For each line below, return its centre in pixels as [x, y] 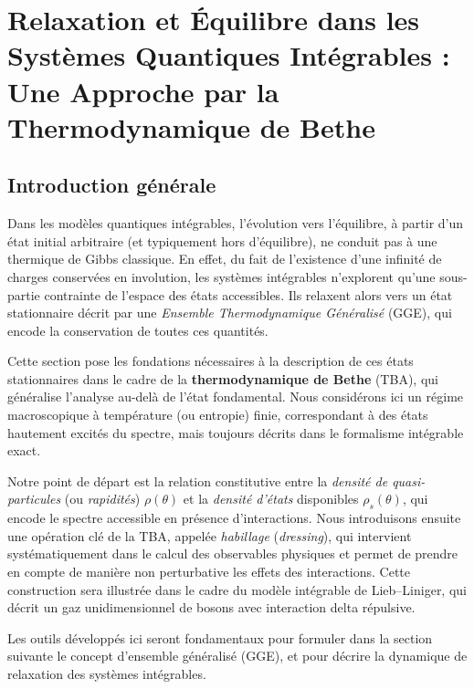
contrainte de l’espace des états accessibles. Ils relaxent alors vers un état [248, 294]
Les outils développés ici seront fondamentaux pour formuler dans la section [220, 637]
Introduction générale [112, 185]
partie [24, 294]
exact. [24, 450]
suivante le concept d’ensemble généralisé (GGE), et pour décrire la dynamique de [237, 656]
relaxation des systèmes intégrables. [107, 673]
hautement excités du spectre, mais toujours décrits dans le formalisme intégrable [236, 432]
